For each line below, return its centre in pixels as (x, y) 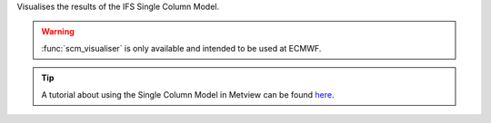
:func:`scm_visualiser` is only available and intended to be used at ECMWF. (181, 48)
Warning (58, 32)
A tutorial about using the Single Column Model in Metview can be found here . (188, 94)
